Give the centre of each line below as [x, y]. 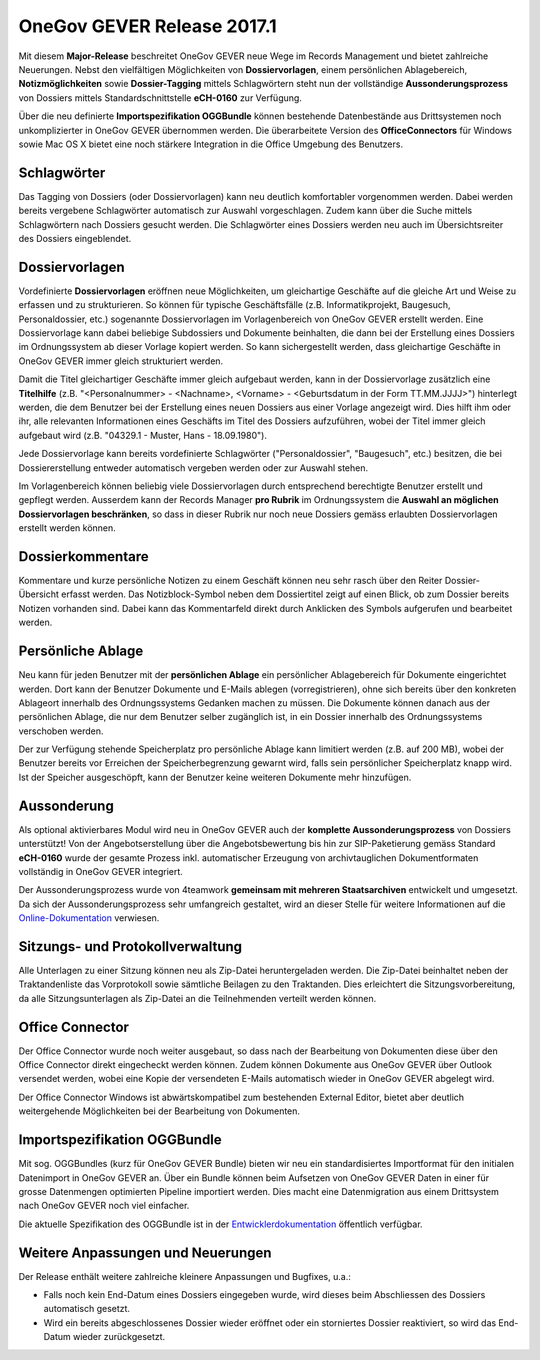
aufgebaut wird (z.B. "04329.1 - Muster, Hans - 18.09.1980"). [142, 435]
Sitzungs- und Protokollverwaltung [130, 946]
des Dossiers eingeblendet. [75, 238]
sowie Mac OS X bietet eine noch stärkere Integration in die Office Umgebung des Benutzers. [211, 144]
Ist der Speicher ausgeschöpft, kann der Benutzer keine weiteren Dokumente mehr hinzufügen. [215, 777]
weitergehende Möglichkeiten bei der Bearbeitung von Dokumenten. [159, 1111]
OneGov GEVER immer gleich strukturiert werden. [121, 361]
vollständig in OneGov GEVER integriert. [101, 871]
